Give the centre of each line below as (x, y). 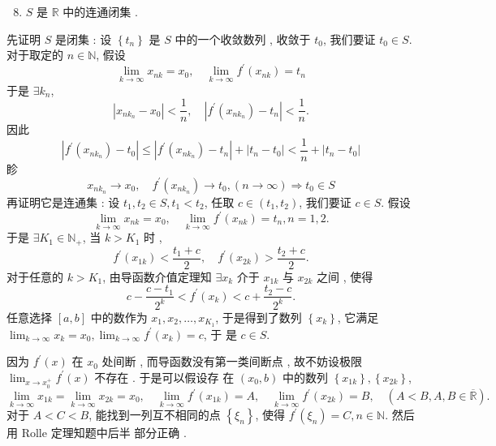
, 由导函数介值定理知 (157, 276)
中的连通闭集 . (100, 11)
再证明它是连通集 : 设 (63, 202)
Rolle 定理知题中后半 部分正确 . (104, 433)
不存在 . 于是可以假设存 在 (164, 377)
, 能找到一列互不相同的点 (155, 415)
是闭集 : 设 (83, 39)
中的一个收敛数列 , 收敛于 (243, 39)
